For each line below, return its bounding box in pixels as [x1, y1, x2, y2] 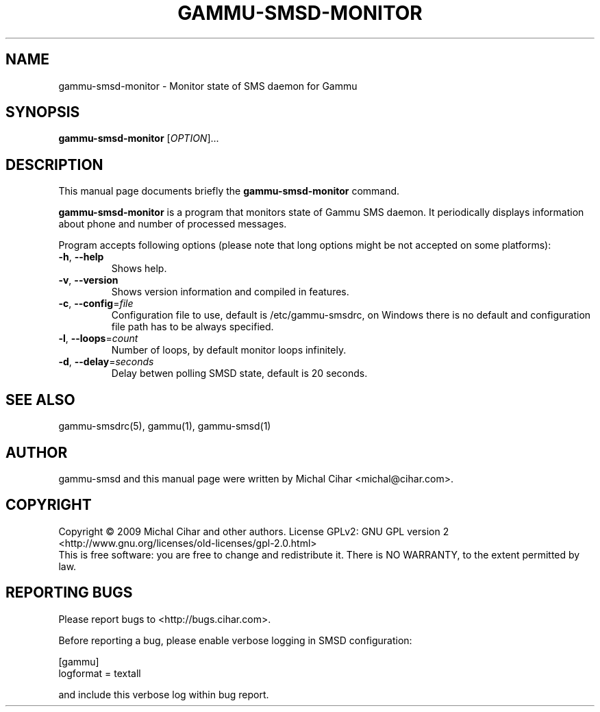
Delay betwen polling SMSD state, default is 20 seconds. [111, 367, 368, 380]
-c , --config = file [58, 297, 134, 310]
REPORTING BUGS [5, 584, 133, 602]
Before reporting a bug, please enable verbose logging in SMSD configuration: [58, 634, 412, 646]
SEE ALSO [5, 391, 75, 408]
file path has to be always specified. [111, 321, 274, 333]
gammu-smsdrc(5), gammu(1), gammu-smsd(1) [58, 420, 271, 432]
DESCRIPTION [5, 156, 103, 173]
